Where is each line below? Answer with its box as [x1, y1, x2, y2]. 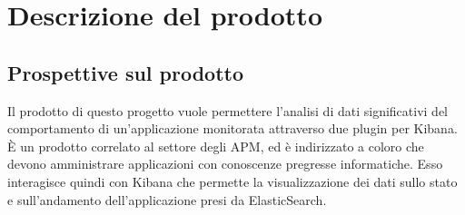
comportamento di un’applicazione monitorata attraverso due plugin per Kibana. [7, 119, 458, 138]
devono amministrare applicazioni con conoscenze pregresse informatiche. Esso [7, 154, 443, 173]
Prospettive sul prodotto [7, 58, 244, 86]
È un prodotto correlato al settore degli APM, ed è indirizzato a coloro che [7, 136, 424, 155]
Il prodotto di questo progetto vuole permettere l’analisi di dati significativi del [7, 101, 448, 120]
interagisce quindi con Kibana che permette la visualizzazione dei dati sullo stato [7, 171, 458, 191]
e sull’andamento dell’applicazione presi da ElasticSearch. [7, 190, 327, 209]
